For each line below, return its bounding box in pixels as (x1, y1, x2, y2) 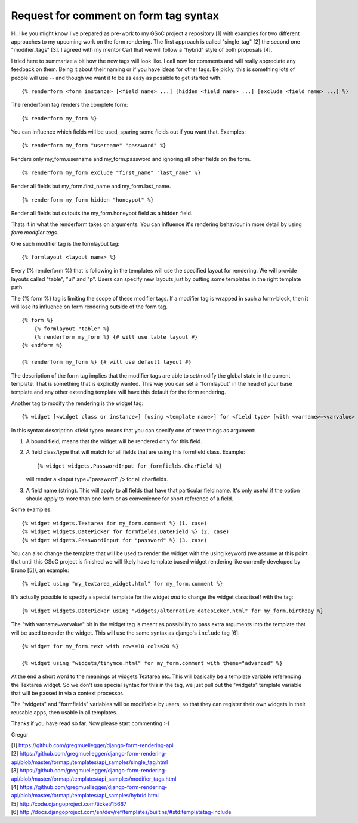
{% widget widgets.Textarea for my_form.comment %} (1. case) (21, 519, 208, 527)
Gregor (11, 731, 29, 738)
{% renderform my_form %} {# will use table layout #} (33, 334, 198, 341)
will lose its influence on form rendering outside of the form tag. (11, 303, 168, 310)
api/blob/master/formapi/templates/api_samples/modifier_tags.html (11, 775, 177, 782)
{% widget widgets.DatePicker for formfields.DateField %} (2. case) (21, 528, 230, 535)
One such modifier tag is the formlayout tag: (11, 240, 120, 247)
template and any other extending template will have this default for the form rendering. (11, 388, 226, 396)
